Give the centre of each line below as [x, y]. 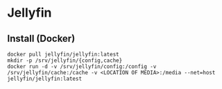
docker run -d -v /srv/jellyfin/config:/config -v [82, 67]
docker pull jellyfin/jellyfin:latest [63, 54]
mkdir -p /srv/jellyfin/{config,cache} [65, 60]
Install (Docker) [41, 39]
